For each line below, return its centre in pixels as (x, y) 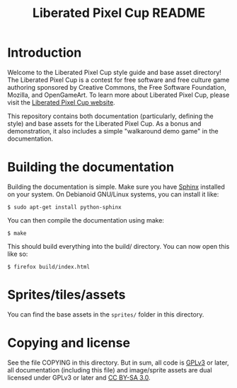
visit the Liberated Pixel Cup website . (61, 102)
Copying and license (69, 343)
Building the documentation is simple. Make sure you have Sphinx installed (116, 187)
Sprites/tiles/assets (67, 295)
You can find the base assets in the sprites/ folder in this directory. (106, 314)
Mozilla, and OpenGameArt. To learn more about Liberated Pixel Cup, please (118, 95)
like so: (18, 254)
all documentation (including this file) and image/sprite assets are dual (110, 370)
